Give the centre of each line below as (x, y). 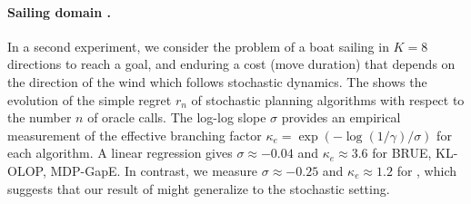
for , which (427, 170)
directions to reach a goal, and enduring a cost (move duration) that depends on (231, 64)
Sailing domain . (60, 11)
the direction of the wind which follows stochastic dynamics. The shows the (217, 81)
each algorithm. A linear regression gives (120, 153)
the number (40, 117)
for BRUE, (402, 153)
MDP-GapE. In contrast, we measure (154, 170)
